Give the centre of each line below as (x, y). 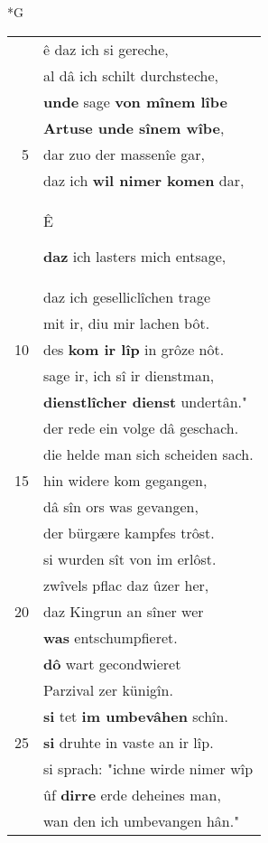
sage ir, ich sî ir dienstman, (129, 375)
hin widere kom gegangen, (125, 480)
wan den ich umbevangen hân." (142, 820)
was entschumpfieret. (111, 637)
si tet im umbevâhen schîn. (136, 716)
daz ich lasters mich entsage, (135, 256)
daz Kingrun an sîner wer (124, 611)
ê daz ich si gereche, (106, 49)
